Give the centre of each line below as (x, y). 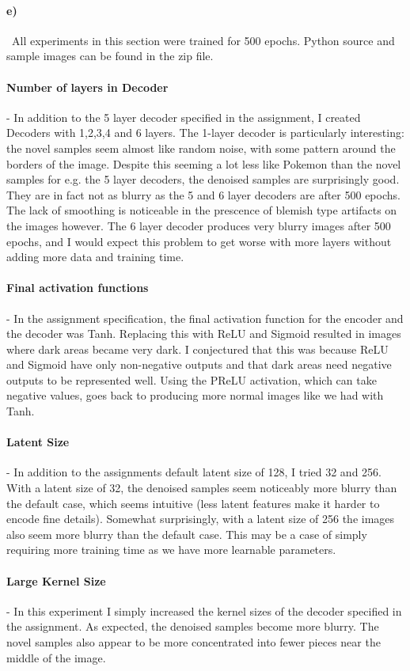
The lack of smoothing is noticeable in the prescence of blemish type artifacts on (202, 210)
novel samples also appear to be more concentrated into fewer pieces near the (194, 642)
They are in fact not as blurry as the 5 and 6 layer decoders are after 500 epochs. (203, 194)
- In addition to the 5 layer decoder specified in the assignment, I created (184, 117)
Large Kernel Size (56, 580)
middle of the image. (56, 657)
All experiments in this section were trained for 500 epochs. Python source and (203, 40)
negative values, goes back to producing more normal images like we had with (195, 395)
